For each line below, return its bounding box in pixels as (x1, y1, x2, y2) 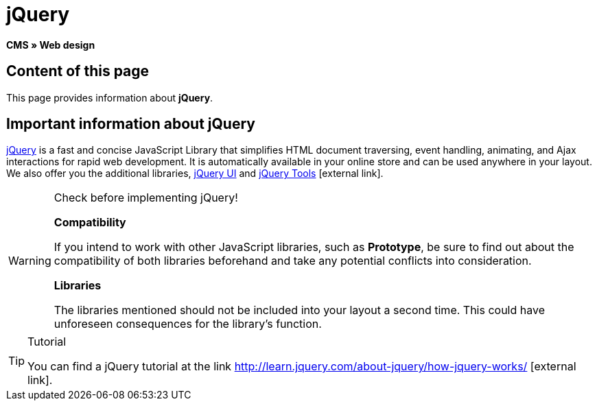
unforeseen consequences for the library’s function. (54, 317, 322, 331)
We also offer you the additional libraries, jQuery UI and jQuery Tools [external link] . (6, 167, 384, 180)
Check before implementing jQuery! (54, 191, 238, 205)
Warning (8, 254, 51, 268)
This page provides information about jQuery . (6, 91, 213, 104)
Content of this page (6, 62, 150, 80)
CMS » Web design (6, 38, 95, 51)
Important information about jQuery (6, 115, 255, 133)
